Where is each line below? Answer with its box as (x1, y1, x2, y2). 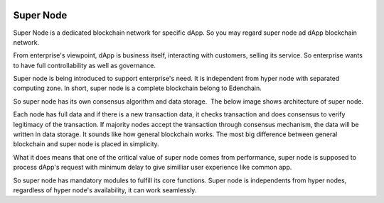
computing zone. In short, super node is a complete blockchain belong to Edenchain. (13, 84, 262, 92)
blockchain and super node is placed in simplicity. (13, 140, 159, 148)
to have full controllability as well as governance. (13, 61, 156, 70)
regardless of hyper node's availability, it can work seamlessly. (13, 185, 197, 194)
